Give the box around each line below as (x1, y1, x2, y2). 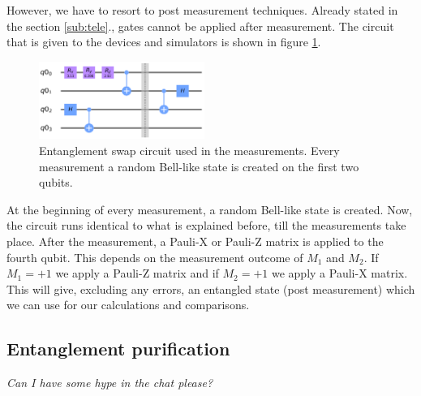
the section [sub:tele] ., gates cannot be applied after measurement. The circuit (6, 17, 394, 34)
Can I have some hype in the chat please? (6, 374, 213, 391)
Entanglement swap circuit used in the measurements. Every (39, 141, 340, 158)
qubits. (39, 174, 73, 191)
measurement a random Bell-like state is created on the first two (39, 157, 359, 174)
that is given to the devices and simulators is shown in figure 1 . (6, 33, 321, 50)
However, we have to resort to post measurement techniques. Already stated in (6, 2, 398, 18)
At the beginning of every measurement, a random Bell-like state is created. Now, (6, 200, 413, 217)
